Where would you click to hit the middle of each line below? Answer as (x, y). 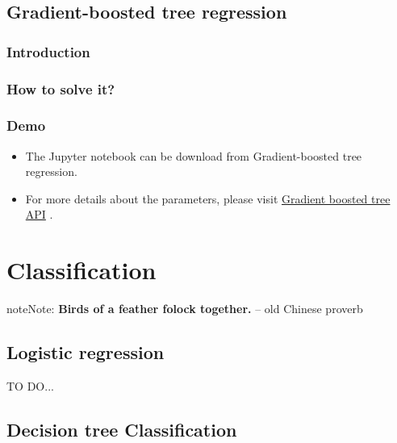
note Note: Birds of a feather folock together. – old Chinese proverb (185, 309)
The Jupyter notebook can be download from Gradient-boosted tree (194, 155)
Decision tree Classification (122, 429)
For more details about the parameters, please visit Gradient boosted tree (208, 198)
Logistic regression (86, 352)
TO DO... (30, 385)
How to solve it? (61, 88)
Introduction (48, 51)
